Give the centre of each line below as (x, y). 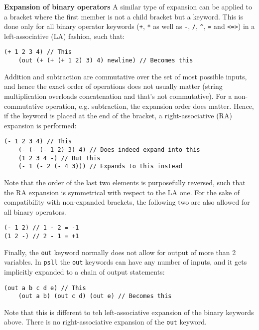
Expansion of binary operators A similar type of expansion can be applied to (128, 6)
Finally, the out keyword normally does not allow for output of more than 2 (120, 252)
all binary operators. (35, 211)
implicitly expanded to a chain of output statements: (84, 271)
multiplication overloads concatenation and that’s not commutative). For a (118, 96)
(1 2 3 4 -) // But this (59, 158)
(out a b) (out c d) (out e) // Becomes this (95, 296)
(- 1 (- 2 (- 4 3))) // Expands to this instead (100, 166)
